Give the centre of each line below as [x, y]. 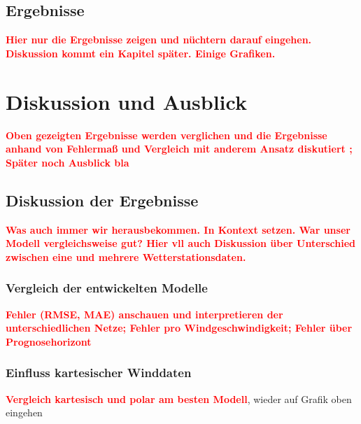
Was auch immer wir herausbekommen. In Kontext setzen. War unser [178, 229]
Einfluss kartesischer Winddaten [99, 373]
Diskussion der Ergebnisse [102, 200]
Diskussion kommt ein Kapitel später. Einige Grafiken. [141, 53]
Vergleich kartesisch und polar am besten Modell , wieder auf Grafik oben [179, 398]
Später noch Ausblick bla [68, 162]
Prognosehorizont [49, 341]
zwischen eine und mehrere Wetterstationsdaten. [126, 256]
